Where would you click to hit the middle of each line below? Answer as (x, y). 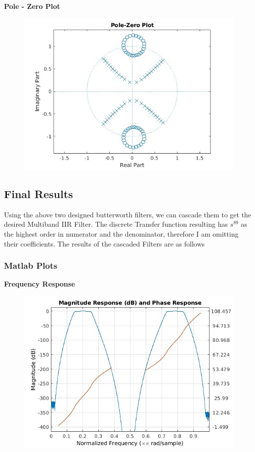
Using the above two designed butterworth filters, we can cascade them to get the (128, 214)
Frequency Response (40, 284)
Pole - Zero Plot (32, 6)
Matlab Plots (31, 266)
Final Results (39, 194)
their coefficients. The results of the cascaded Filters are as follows (105, 243)
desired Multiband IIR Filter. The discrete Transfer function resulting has (116, 224)
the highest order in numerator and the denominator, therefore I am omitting (121, 234)
